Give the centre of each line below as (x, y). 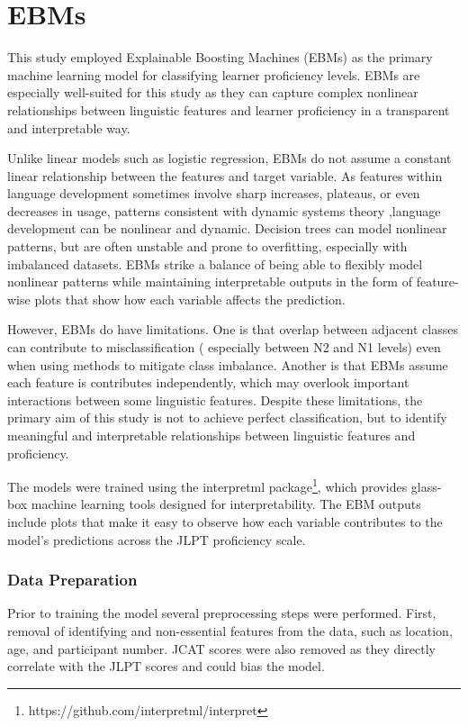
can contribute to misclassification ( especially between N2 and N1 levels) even (224, 347)
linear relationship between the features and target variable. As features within (225, 175)
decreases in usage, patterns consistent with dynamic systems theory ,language (224, 210)
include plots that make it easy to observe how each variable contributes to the (225, 522)
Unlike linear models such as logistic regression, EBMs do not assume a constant (229, 158)
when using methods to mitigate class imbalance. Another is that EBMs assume (228, 364)
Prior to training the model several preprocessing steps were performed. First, (222, 613)
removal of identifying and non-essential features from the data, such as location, (230, 631)
